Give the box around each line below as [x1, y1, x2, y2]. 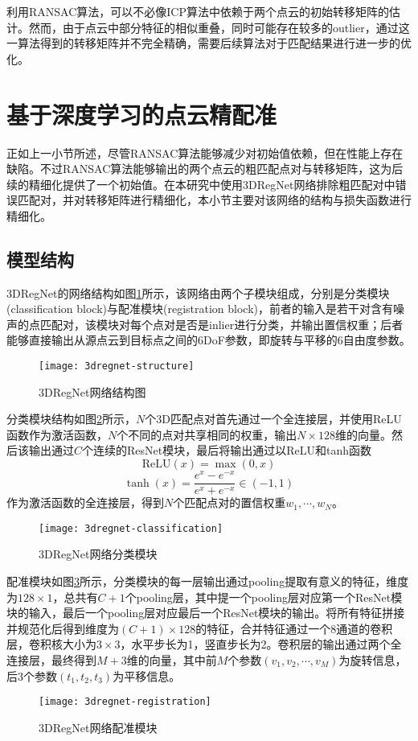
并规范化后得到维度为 [6, 620, 119, 636]
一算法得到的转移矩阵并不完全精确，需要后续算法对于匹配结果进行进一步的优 [6, 35, 412, 51]
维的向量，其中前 [126, 652, 217, 669]
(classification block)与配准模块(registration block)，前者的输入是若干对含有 [6, 300, 393, 317]
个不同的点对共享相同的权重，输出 [117, 426, 297, 443]
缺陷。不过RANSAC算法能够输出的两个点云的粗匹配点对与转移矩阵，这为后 [6, 160, 404, 177]
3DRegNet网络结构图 [39, 383, 146, 400]
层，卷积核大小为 [6, 636, 96, 652]
